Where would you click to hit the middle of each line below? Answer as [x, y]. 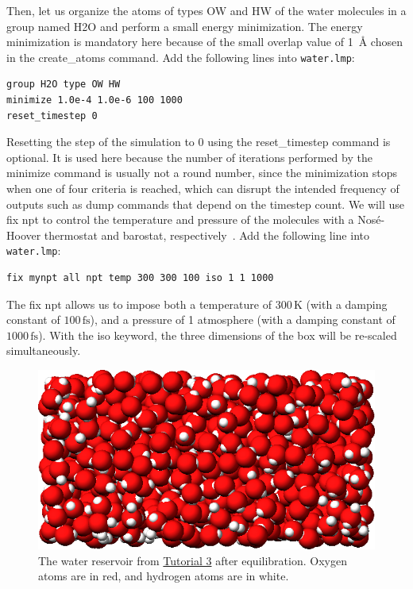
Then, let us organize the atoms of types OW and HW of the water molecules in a [206, 10]
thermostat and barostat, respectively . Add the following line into [206, 235]
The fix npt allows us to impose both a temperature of [139, 304]
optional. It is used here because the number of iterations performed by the [189, 157]
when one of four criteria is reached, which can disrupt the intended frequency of [203, 188]
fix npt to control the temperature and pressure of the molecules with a [180, 219]
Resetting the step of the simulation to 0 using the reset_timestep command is [199, 142]
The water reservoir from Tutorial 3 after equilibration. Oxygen [193, 560]
